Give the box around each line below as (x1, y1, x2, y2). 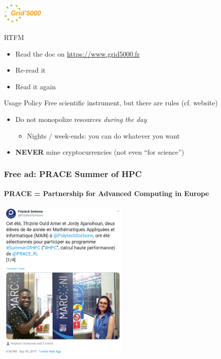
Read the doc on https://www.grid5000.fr (15, 48, 140, 59)
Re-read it (15, 65, 46, 75)
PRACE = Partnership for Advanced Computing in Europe (4, 188, 209, 199)
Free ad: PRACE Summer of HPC (4, 167, 142, 179)
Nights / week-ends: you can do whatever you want (27, 130, 180, 140)
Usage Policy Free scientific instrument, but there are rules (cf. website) (4, 98, 218, 108)
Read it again (15, 81, 56, 91)
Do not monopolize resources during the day (15, 114, 147, 124)
